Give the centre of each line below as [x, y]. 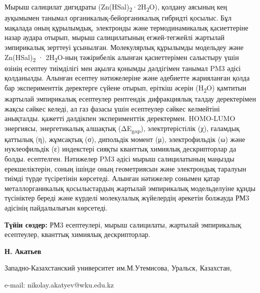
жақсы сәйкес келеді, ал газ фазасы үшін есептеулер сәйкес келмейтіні [112, 108]
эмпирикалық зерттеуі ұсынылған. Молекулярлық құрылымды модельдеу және [124, 47]
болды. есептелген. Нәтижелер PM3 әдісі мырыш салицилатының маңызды [119, 159]
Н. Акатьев [23, 251]
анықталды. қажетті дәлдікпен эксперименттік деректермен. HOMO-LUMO [120, 118]
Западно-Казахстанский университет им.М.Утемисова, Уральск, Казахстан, [118, 268]
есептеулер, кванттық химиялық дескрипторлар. [77, 234]
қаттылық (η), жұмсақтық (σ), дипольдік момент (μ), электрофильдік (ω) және [125, 139]
